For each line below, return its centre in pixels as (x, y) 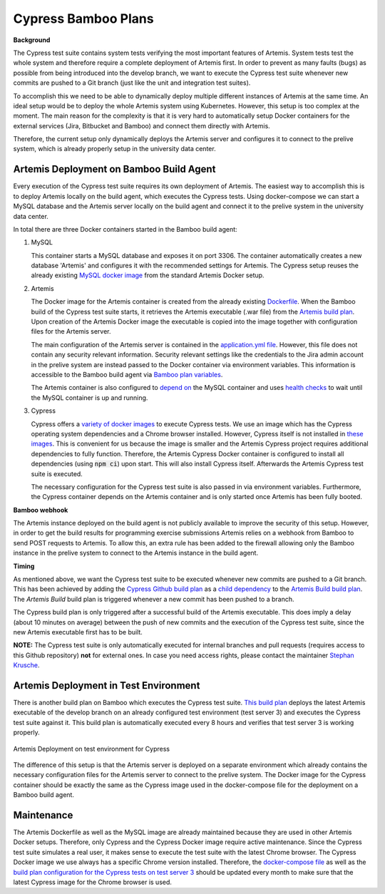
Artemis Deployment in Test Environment (107, 685)
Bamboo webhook (41, 510)
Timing (24, 566)
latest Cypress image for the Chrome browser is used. (93, 882)
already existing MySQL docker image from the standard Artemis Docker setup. (148, 275)
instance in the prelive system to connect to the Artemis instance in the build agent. (136, 553)
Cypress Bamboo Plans (83, 19)
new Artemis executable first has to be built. (78, 632)
